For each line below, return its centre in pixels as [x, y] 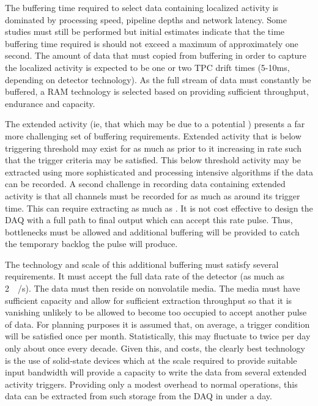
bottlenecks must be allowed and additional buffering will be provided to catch [152, 231]
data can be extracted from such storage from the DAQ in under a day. [139, 396]
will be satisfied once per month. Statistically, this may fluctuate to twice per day [158, 336]
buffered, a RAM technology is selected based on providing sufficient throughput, [157, 91]
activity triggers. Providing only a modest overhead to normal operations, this [151, 384]
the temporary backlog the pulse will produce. [91, 244]
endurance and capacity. [50, 103]
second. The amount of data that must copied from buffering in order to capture [156, 55]
